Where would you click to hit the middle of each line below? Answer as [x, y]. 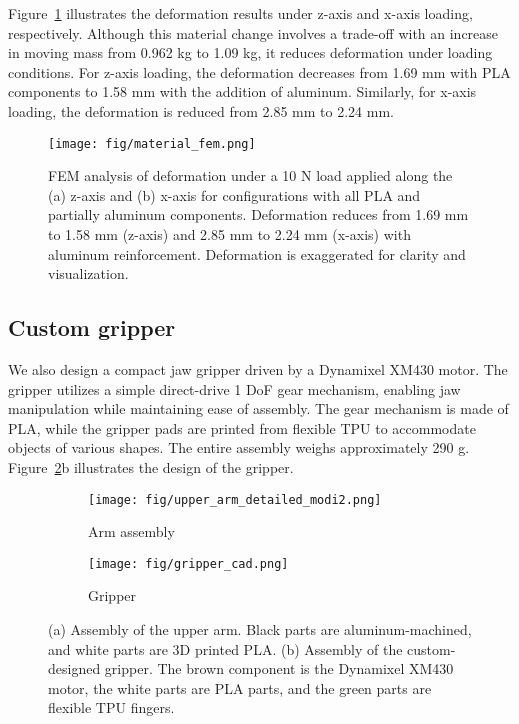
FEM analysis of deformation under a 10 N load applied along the [250, 175]
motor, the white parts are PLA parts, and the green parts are [240, 687]
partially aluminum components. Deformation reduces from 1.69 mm [258, 214]
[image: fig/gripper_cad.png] [188, 563]
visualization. [88, 273]
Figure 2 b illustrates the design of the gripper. [151, 466]
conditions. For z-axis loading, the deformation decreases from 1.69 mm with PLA [259, 71]
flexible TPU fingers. [111, 707]
